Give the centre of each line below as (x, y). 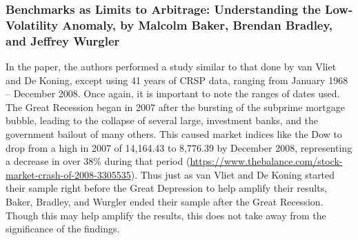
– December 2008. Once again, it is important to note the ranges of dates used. (173, 93)
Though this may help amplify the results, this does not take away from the (166, 215)
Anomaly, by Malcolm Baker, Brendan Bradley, (198, 24)
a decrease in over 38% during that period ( (98, 161)
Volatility (32, 24)
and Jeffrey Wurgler (63, 40)
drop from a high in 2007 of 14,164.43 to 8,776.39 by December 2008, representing (179, 147)
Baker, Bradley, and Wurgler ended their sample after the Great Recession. (165, 201)
